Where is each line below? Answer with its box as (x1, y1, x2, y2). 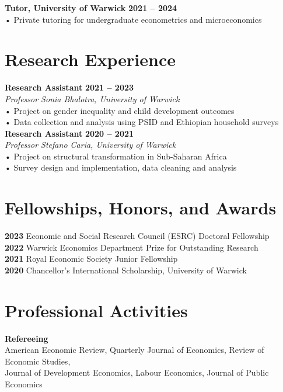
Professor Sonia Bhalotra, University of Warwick (5, 92, 180, 105)
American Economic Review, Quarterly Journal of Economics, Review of (5, 344, 264, 356)
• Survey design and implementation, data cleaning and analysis (5, 161, 237, 174)
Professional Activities (5, 298, 188, 322)
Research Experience (5, 47, 176, 71)
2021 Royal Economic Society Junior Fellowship (5, 252, 178, 265)
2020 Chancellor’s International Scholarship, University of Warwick (5, 263, 247, 276)
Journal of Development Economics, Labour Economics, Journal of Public (5, 366, 269, 379)
